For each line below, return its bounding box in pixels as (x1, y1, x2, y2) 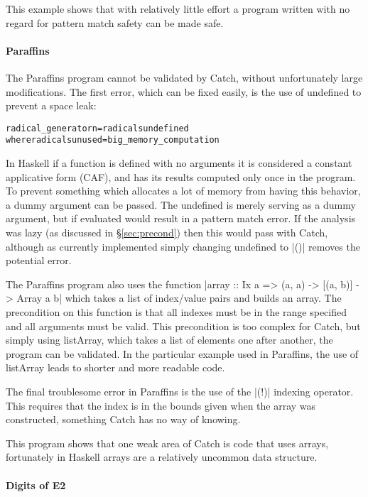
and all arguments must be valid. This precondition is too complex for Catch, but (6, 318, 361, 333)
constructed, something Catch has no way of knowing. (6, 412, 241, 427)
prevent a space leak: (6, 98, 97, 113)
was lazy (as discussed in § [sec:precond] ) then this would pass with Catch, (6, 225, 328, 240)
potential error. (6, 253, 72, 268)
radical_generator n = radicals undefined (6, 123, 189, 133)
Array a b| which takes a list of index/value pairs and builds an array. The (16, 290, 342, 305)
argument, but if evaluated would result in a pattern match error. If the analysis (6, 211, 356, 226)
